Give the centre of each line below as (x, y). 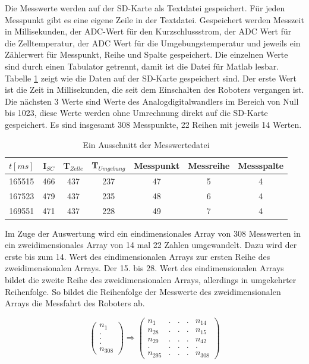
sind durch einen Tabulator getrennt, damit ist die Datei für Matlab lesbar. (142, 66)
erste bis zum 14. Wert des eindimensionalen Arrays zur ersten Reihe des (138, 256)
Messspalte (261, 165)
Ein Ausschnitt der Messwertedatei (146, 144)
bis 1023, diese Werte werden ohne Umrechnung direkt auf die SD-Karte (136, 113)
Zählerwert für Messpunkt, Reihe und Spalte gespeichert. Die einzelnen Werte (146, 54)
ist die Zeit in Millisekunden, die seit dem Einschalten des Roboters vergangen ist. (154, 90)
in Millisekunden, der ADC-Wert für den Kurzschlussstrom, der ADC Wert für (148, 31)
